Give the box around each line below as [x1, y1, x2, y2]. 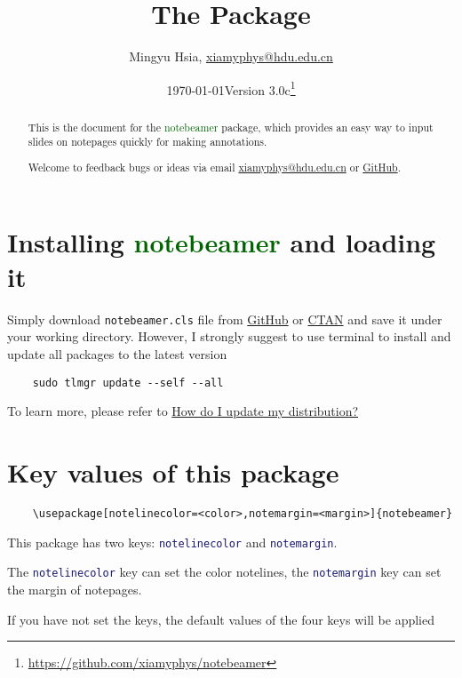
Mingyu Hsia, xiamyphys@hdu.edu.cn [129, 47, 333, 66]
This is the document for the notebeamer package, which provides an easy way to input [28, 119, 434, 134]
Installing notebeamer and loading [7, 223, 436, 259]
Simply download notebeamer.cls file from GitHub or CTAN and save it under [7, 309, 442, 328]
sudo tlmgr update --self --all [32, 376, 224, 389]
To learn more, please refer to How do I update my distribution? [7, 402, 359, 420]
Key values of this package [7, 454, 339, 491]
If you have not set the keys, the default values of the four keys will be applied [7, 610, 434, 628]
